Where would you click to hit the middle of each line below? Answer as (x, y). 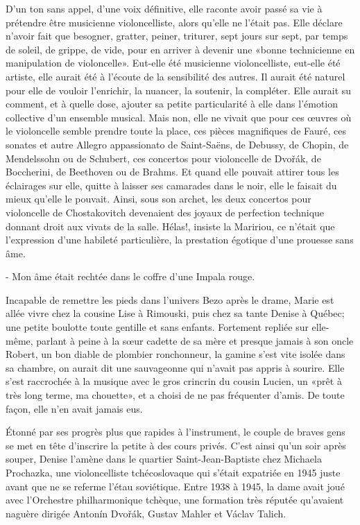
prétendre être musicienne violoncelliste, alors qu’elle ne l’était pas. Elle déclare (174, 22)
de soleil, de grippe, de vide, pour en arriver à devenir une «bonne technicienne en (180, 49)
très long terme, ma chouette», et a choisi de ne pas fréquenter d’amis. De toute (175, 395)
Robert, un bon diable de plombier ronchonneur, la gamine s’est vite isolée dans (175, 354)
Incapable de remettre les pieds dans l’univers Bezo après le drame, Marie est (170, 299)
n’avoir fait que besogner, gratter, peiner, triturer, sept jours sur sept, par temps (177, 36)
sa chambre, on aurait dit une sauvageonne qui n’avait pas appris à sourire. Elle (175, 367)
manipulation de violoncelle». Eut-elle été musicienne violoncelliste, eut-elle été (173, 63)
